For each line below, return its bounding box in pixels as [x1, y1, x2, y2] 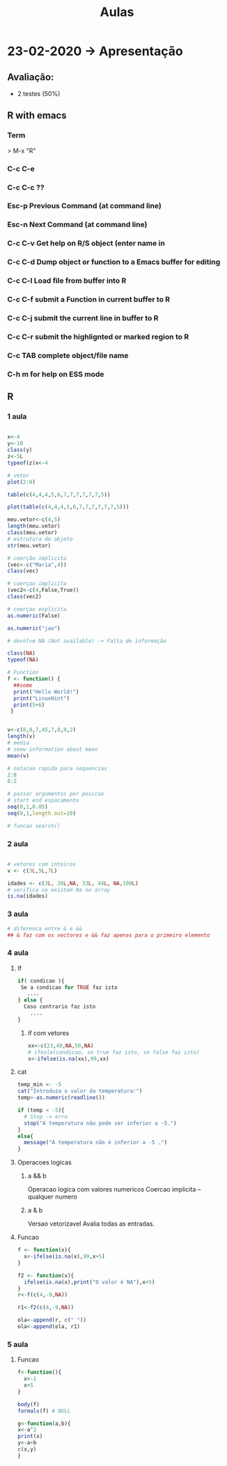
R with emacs [7, 109, 68, 122]
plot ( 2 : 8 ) [7, 478, 36, 485]
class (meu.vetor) [7, 529, 58, 536]
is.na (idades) [7, 893, 49, 900]
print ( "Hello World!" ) [13, 688, 79, 695]
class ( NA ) [7, 650, 36, 657]
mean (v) [7, 752, 30, 759]
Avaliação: [7, 71, 54, 83]
